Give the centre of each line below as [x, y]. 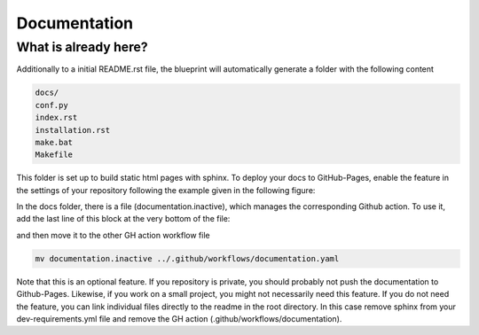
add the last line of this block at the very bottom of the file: [123, 219]
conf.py [51, 105]
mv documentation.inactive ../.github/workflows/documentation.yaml [187, 258]
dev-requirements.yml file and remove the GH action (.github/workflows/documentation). [179, 319]
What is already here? [82, 47]
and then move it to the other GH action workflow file [113, 235]
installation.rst [73, 130]
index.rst [56, 118]
